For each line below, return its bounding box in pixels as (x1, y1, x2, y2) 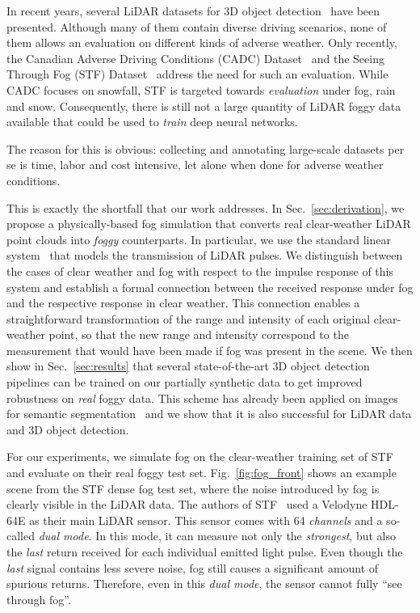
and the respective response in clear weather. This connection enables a (6, 294, 360, 311)
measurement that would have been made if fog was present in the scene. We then (6, 341, 413, 358)
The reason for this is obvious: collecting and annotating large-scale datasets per (6, 140, 405, 157)
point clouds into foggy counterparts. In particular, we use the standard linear (6, 230, 391, 247)
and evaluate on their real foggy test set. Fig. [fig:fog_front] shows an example (6, 464, 397, 481)
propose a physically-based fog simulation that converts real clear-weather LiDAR (6, 215, 411, 232)
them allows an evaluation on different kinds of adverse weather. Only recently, (6, 34, 397, 51)
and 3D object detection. (6, 421, 129, 438)
